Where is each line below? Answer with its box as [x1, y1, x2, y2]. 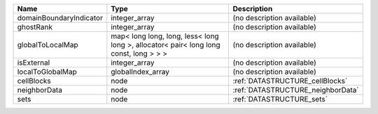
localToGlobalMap [17, 67, 77, 76]
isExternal [17, 58, 50, 67]
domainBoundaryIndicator [17, 13, 103, 22]
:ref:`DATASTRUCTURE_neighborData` [232, 85, 360, 95]
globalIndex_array [111, 67, 170, 76]
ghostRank [17, 22, 52, 31]
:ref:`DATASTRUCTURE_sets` [232, 95, 328, 104]
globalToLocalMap [17, 40, 78, 49]
